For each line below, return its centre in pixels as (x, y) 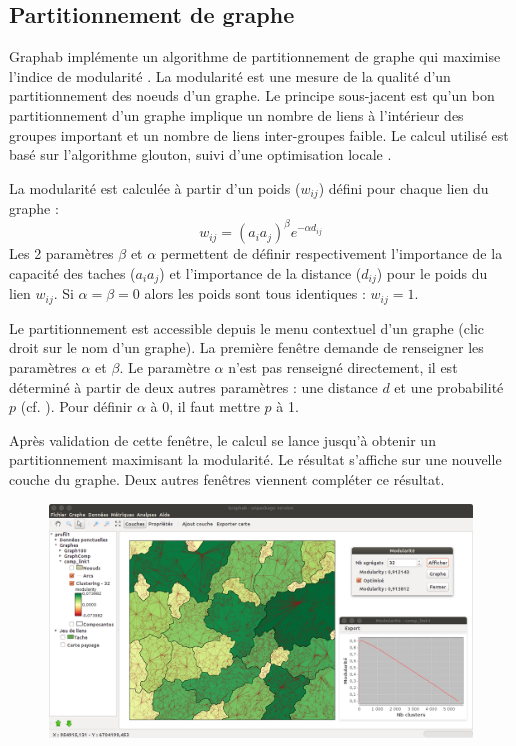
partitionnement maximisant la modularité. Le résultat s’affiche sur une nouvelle (255, 459)
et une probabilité (449, 386)
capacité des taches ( (72, 272)
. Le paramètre (164, 367)
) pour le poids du (432, 272)
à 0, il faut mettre (205, 406)
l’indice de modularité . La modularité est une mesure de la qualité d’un (230, 75)
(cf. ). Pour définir (76, 406)
